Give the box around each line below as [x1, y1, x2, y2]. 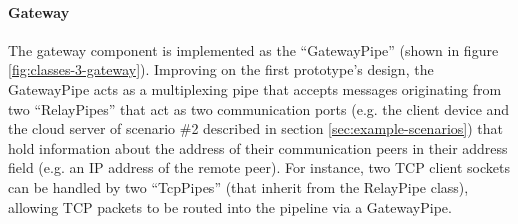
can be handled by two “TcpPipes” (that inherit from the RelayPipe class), [8, 176, 469, 197]
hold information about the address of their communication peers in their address [8, 137, 508, 158]
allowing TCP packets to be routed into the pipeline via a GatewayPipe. [8, 196, 452, 217]
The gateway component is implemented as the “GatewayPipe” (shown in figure [8, 39, 499, 60]
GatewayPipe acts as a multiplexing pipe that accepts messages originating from [8, 78, 502, 99]
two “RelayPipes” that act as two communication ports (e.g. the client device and [8, 98, 510, 119]
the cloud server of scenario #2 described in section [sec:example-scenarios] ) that [8, 118, 503, 139]
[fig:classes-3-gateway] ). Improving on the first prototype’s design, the [8, 59, 434, 80]
